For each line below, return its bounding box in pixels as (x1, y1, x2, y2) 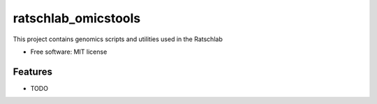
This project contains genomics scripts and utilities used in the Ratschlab (13, 35, 223, 43)
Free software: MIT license (30, 47, 108, 56)
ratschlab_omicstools (13, 10, 141, 26)
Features (13, 66, 52, 77)
